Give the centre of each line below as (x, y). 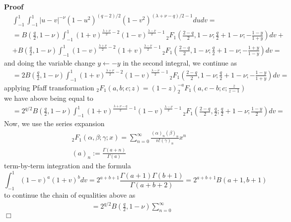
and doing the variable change (50, 62)
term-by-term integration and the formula (68, 166)
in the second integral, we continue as (180, 62)
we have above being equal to (49, 98)
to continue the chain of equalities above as (70, 194)
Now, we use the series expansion (54, 123)
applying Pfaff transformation (49, 87)
